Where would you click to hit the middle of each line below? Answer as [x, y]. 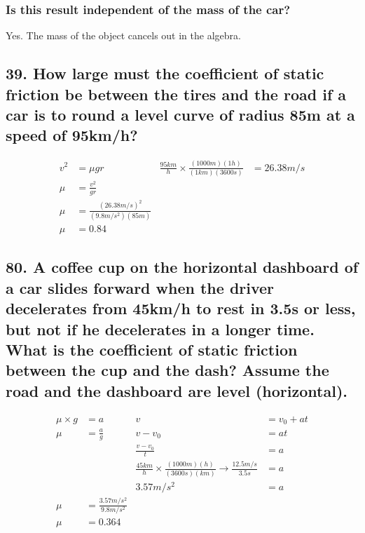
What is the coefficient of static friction [152, 349]
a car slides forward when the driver [140, 287]
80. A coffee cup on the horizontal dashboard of [182, 267]
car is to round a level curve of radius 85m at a [180, 114]
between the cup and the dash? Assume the [167, 370]
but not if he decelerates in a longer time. [160, 329]
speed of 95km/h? [72, 135]
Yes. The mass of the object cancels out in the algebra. [123, 35]
